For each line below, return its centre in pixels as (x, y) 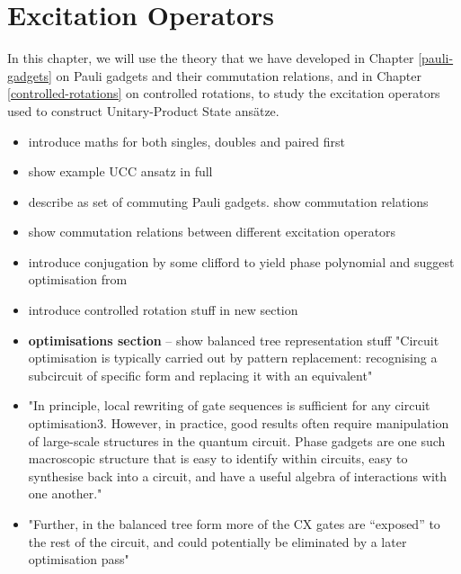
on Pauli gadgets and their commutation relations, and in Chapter (239, 75)
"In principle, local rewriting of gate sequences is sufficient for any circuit (229, 405)
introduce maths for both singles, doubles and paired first (186, 141)
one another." (65, 493)
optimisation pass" (79, 559)
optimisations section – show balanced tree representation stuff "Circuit (234, 340)
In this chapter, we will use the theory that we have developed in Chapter (211, 58)
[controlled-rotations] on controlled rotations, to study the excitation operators (224, 93)
